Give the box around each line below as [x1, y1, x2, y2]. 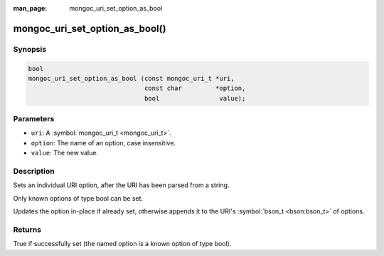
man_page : [13, 4, 48, 12]
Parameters [13, 114, 55, 124]
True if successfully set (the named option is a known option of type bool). [13, 240, 232, 248]
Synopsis [13, 44, 46, 54]
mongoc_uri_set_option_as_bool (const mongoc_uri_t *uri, [28, 74, 235, 82]
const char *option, [144, 84, 246, 92]
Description [13, 167, 55, 177]
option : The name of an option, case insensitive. [31, 138, 176, 147]
